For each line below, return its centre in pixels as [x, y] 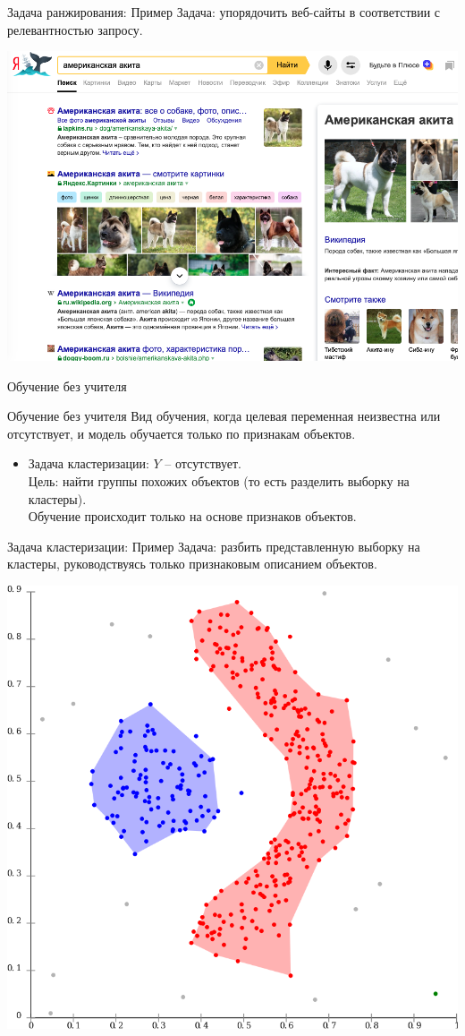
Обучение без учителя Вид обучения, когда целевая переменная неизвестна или [224, 416]
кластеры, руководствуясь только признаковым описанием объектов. [192, 564]
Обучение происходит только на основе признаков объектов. [192, 516]
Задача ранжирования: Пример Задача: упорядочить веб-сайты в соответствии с [224, 12]
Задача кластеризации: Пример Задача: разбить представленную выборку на [214, 546]
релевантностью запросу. [75, 29]
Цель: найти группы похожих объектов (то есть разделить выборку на [219, 481]
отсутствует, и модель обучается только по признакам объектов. [182, 433]
